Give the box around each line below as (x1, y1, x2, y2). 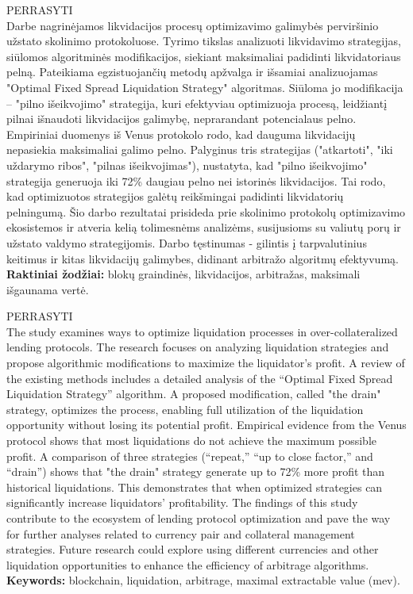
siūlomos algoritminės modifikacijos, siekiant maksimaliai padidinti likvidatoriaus (6, 48, 401, 64)
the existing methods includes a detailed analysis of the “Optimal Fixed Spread (6, 370, 393, 386)
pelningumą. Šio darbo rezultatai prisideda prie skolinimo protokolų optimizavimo (6, 203, 406, 220)
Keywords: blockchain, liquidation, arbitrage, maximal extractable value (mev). (6, 572, 400, 588)
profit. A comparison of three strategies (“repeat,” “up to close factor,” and (6, 447, 373, 464)
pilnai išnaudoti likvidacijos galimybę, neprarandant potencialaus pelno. (6, 110, 357, 127)
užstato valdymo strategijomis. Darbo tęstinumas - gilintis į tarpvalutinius (6, 234, 367, 251)
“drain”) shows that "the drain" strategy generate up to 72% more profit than (6, 463, 385, 480)
